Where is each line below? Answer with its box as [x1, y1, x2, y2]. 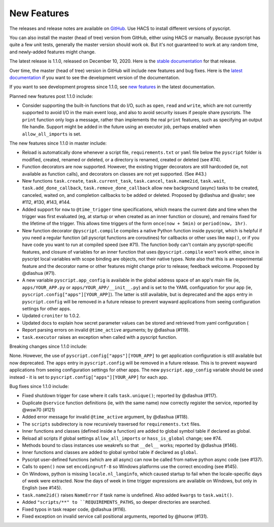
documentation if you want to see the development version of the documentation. [9, 74, 180, 81]
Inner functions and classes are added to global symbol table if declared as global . [22, 449, 198, 455]
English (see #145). [22, 485, 62, 491]
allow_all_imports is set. [22, 131, 82, 137]
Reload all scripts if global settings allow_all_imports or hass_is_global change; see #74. [22, 435, 222, 441]
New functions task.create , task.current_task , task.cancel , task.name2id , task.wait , [22, 178, 226, 184]
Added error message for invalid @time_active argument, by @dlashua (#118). [22, 414, 189, 420]
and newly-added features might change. [9, 49, 96, 55]
